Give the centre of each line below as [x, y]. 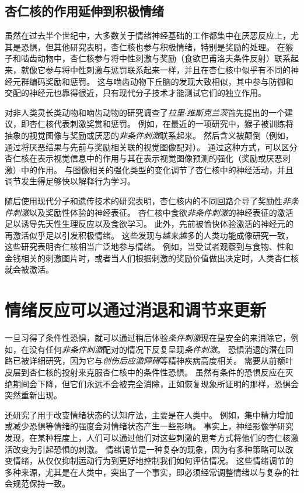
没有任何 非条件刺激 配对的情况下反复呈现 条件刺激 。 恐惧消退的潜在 [157, 349]
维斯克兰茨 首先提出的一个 [235, 112]
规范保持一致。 [41, 483]
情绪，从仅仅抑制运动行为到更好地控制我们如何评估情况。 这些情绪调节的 [153, 461]
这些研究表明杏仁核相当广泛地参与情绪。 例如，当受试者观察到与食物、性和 [149, 246]
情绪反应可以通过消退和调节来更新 [136, 310]
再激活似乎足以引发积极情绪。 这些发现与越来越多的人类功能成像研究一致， [149, 235]
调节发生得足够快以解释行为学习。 [70, 181]
